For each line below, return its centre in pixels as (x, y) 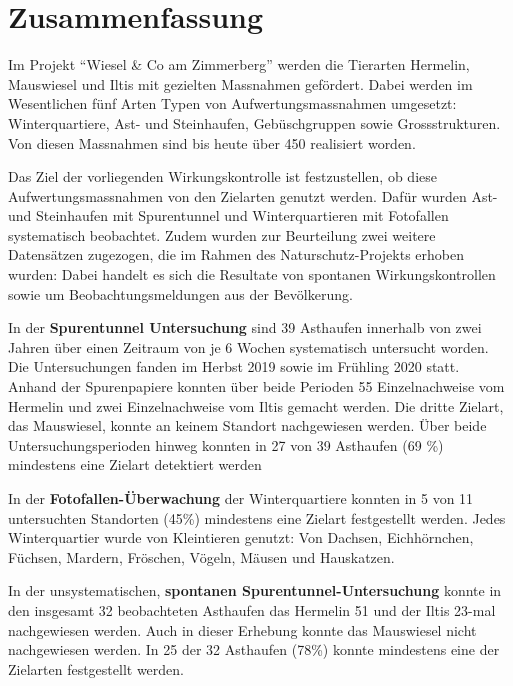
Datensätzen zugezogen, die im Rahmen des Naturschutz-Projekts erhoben (236, 254)
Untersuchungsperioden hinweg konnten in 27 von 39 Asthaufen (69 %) (226, 444)
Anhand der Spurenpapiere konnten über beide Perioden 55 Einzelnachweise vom (256, 386)
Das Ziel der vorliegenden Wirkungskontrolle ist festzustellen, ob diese (222, 176)
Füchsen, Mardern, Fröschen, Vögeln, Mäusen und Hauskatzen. (201, 556)
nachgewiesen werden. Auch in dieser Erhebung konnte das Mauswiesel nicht (242, 629)
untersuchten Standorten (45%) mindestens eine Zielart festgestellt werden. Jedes (257, 517)
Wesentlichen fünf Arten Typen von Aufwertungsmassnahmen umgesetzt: (232, 103)
